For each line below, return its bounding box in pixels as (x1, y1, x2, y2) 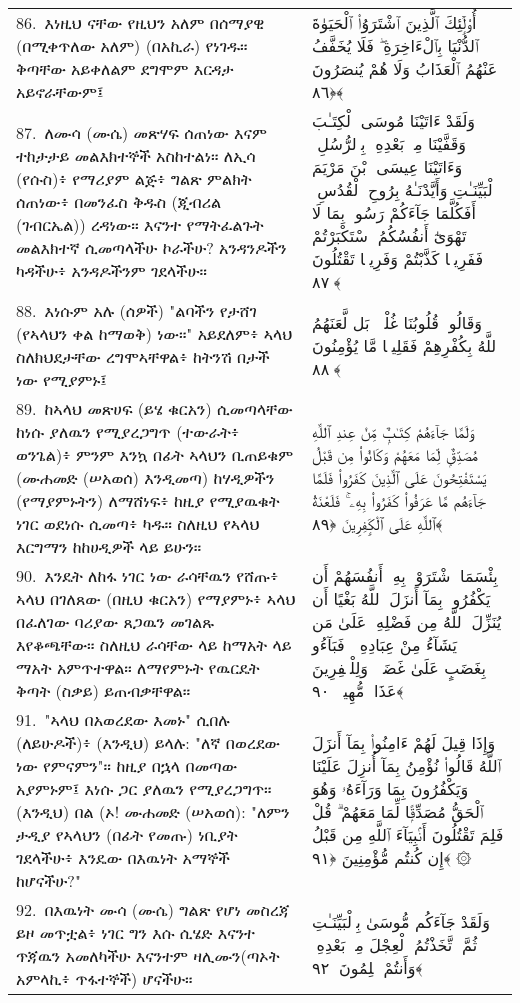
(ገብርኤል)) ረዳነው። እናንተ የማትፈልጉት (16, 212, 264, 236)
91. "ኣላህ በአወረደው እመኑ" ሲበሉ (16, 708, 230, 731)
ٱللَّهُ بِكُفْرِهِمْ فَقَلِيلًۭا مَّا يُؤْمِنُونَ (312, 333, 501, 357)
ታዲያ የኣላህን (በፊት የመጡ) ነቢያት (16, 823, 238, 846)
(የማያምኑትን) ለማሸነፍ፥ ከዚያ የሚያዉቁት (16, 489, 280, 512)
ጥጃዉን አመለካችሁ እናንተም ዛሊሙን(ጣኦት (16, 944, 280, 967)
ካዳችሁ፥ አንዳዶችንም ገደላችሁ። (16, 258, 207, 282)
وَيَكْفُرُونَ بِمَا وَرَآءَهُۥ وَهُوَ (312, 777, 469, 800)
